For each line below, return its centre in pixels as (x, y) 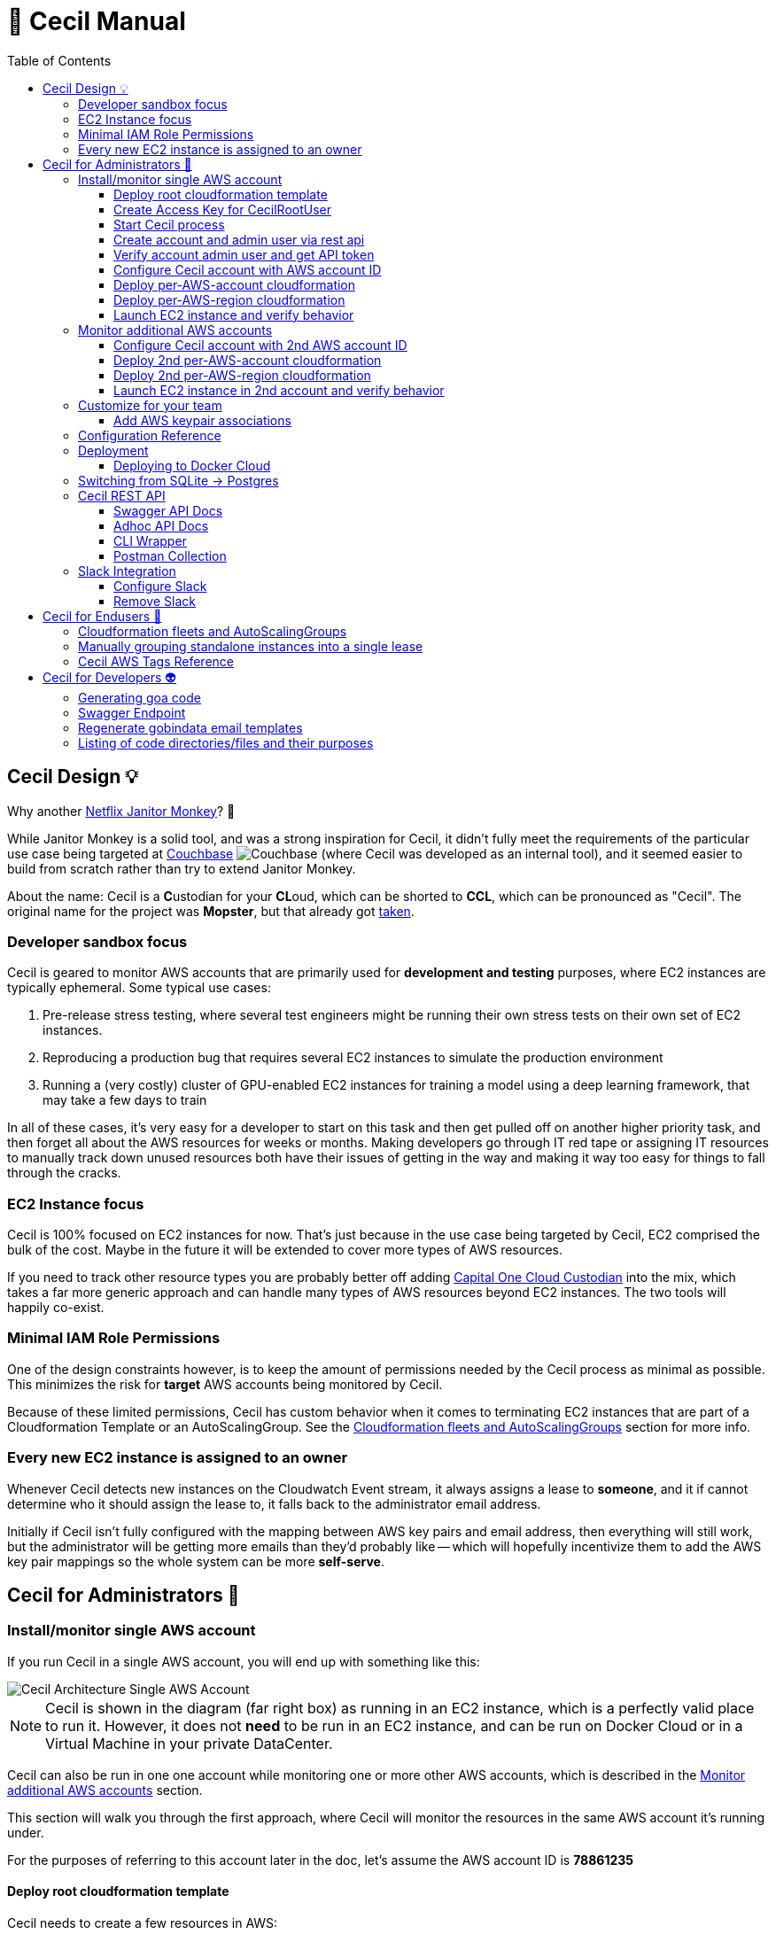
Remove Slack (155, 601)
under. (26, 1832)
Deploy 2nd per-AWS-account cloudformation (248, 360)
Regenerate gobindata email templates (190, 727)
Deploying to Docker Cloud (192, 465)
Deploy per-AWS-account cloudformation (235, 284)
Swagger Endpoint (132, 712)
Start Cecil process (169, 224)
